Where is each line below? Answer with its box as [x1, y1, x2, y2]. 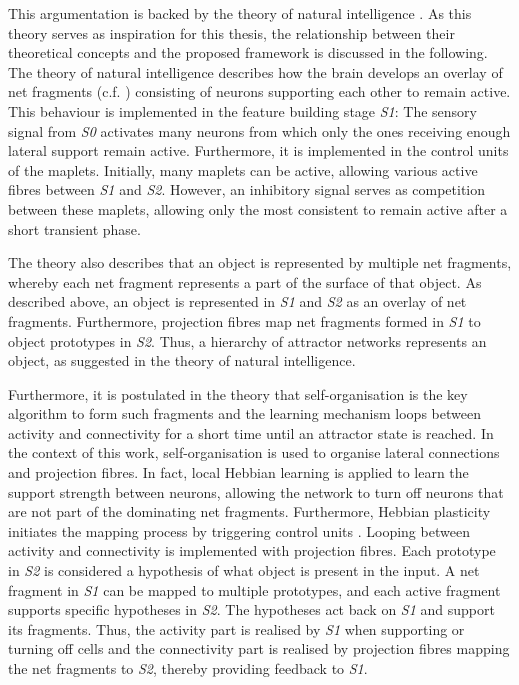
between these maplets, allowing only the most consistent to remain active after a [8, 198, 508, 219]
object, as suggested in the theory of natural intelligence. [8, 350, 356, 371]
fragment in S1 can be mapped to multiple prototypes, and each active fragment [8, 579, 501, 600]
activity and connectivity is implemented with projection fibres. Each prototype [8, 540, 496, 561]
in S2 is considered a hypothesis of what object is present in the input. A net [8, 560, 480, 581]
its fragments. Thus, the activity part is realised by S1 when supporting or [8, 618, 465, 639]
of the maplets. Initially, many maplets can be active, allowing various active [8, 159, 478, 180]
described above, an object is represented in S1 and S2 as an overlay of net [8, 291, 467, 312]
